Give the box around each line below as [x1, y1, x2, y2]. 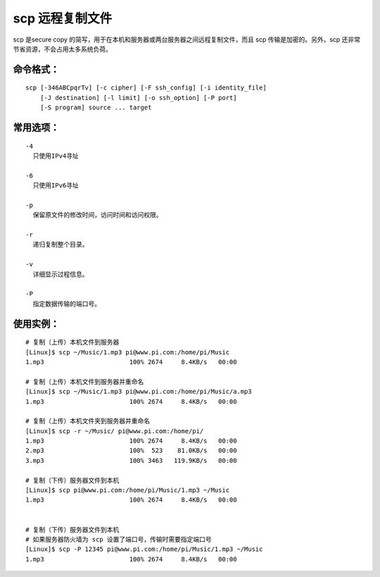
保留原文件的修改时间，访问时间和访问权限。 [32, 211, 163, 219]
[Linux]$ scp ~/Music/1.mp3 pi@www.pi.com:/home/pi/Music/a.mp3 [25, 387, 253, 396]
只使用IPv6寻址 [32, 182, 79, 190]
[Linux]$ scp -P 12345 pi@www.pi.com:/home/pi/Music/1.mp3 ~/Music [25, 545, 263, 553]
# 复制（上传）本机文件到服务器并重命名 [25, 378, 144, 385]
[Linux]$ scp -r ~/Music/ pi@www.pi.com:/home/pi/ [25, 427, 204, 435]
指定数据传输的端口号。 [32, 299, 101, 308]
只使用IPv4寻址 [32, 151, 79, 160]
